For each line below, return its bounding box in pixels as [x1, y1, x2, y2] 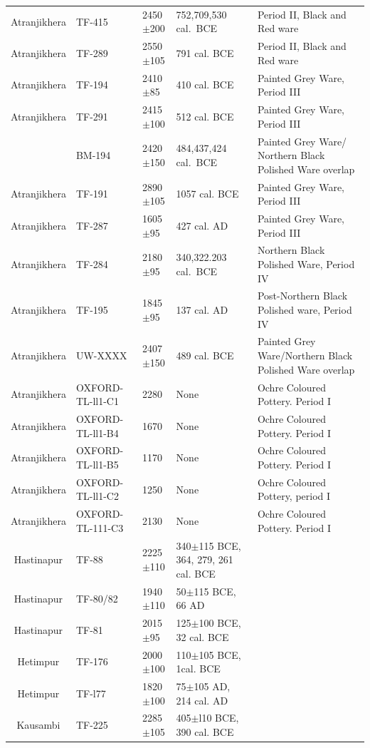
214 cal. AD [176, 692, 228, 707]
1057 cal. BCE [176, 186, 239, 201]
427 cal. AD [176, 217, 228, 232]
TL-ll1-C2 [75, 488, 119, 503]
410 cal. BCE [176, 77, 234, 92]
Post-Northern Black [257, 288, 348, 303]
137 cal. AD [176, 302, 228, 317]
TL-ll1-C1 [75, 394, 119, 409]
